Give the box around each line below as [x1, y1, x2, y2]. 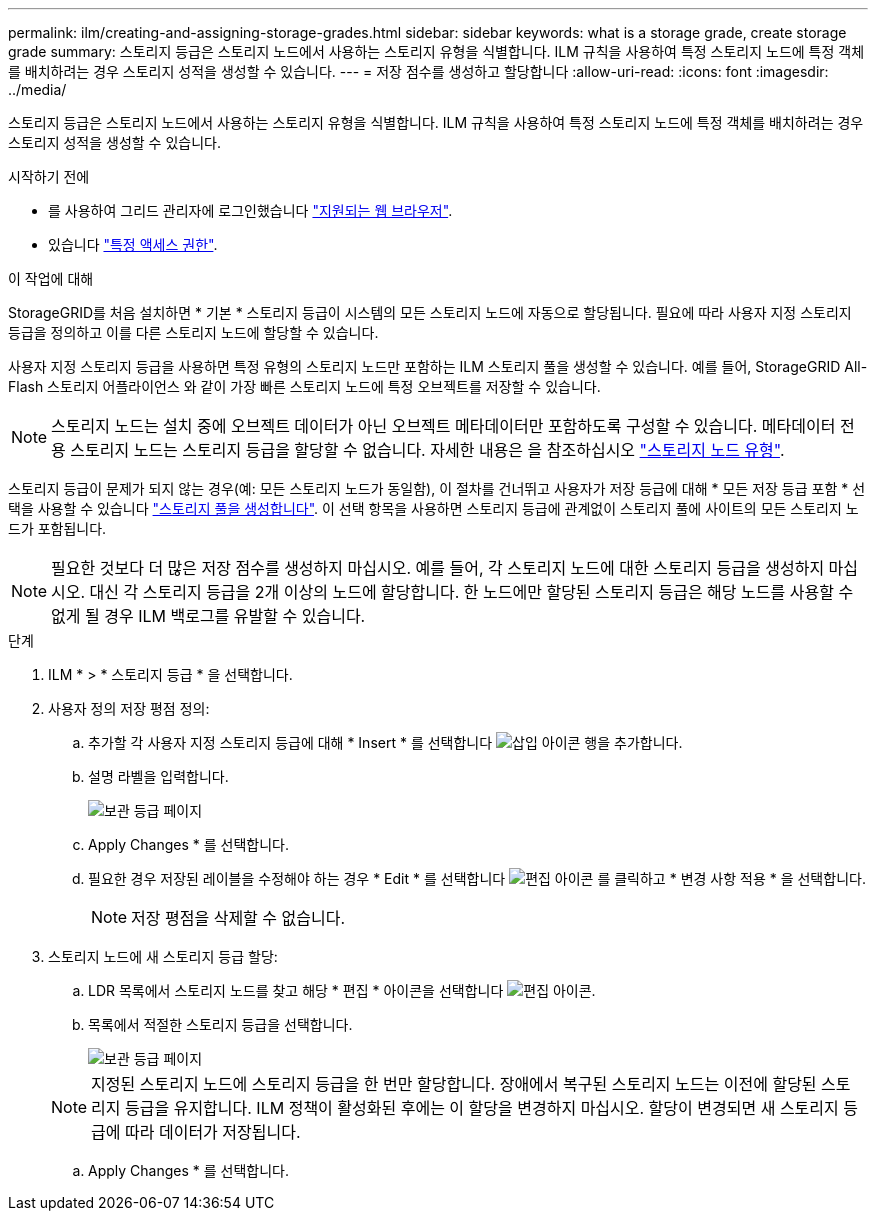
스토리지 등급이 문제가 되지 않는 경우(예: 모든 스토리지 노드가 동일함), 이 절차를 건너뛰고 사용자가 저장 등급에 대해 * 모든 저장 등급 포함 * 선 [8, 480, 866, 497]
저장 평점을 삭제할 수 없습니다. [131, 908, 346, 928]
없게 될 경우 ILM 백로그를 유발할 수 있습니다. [51, 606, 366, 626]
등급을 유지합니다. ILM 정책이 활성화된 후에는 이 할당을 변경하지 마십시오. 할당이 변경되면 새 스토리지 [125, 1098, 839, 1118]
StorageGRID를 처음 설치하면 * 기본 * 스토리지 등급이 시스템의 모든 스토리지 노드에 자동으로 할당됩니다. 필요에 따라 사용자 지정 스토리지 [8, 304, 852, 321]
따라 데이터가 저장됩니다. [125, 1122, 301, 1142]
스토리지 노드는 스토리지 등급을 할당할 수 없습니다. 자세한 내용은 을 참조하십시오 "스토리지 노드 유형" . [70, 440, 785, 460]
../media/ [8, 81, 67, 98]
